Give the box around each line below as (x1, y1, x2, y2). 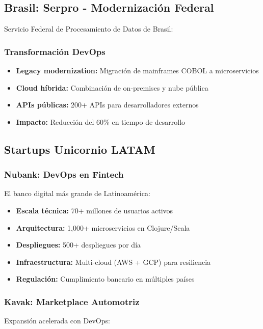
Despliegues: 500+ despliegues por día (16, 239, 141, 250)
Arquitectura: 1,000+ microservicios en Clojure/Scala (16, 222, 190, 233)
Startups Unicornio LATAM (4, 141, 155, 157)
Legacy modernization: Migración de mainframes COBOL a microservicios (16, 65, 259, 76)
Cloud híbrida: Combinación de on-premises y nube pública (16, 82, 208, 93)
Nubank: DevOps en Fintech (4, 168, 124, 181)
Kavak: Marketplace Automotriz (4, 295, 140, 308)
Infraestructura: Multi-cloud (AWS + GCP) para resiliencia (16, 256, 211, 267)
